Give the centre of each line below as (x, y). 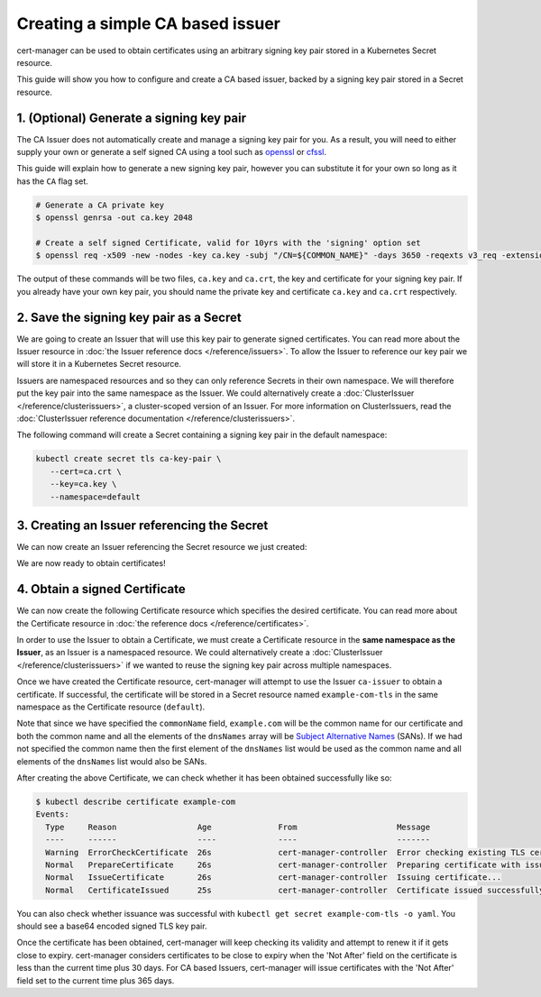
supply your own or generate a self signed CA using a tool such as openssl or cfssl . (172, 152)
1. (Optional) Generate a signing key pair (132, 118)
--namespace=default (96, 497)
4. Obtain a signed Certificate (101, 589)
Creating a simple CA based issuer (149, 23)
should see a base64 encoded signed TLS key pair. (112, 926)
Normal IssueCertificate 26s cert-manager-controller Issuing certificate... (274, 878)
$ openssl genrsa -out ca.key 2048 (114, 218)
